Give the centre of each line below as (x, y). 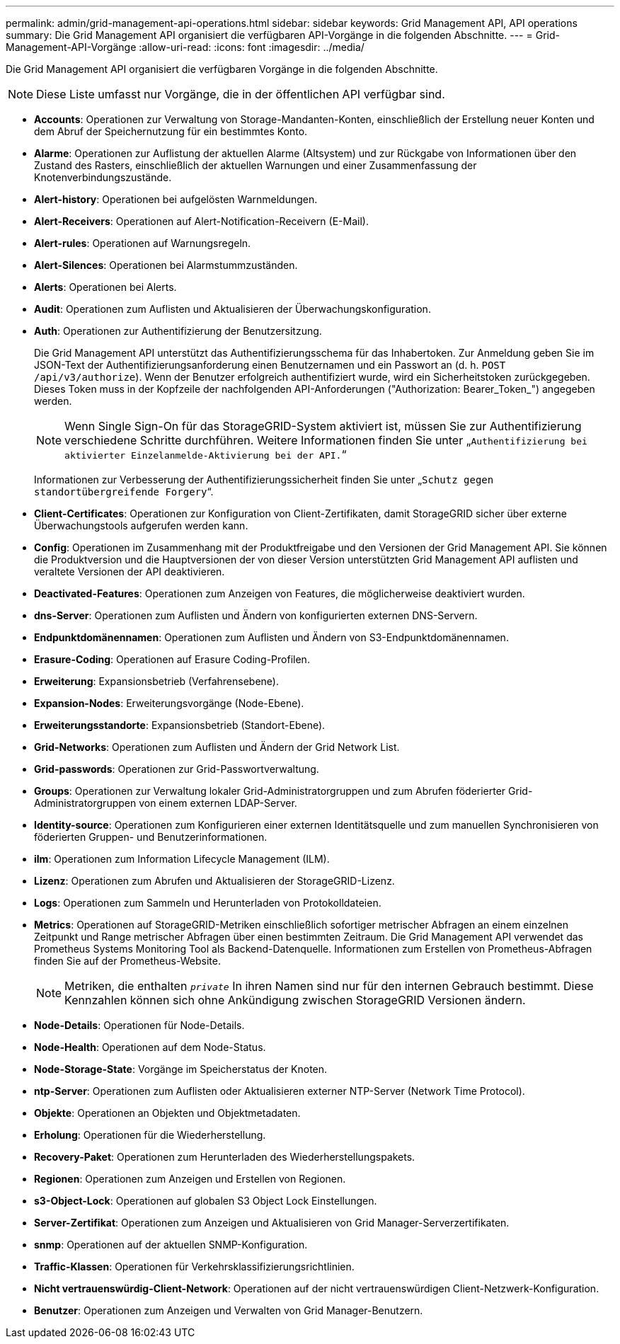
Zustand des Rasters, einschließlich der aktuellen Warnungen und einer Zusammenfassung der (256, 165)
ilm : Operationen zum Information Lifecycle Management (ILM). (182, 859)
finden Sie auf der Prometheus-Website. (127, 961)
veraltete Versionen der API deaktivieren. (130, 572)
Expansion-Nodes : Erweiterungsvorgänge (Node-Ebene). (169, 703)
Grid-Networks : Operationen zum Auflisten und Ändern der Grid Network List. (217, 747)
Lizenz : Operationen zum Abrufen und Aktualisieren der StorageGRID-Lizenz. (214, 881)
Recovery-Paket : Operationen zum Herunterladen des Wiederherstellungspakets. (225, 1157)
